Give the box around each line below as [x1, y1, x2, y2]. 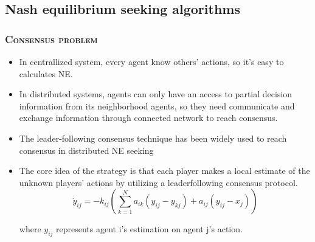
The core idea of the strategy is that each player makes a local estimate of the [19, 164, 310, 177]
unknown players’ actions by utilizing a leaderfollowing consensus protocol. [19, 176, 298, 188]
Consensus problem [5, 31, 98, 46]
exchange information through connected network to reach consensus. [19, 111, 278, 124]
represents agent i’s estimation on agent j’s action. [56, 223, 243, 235]
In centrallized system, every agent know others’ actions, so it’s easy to [19, 55, 284, 67]
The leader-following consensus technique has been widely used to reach [19, 131, 287, 144]
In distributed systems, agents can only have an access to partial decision [19, 88, 292, 100]
